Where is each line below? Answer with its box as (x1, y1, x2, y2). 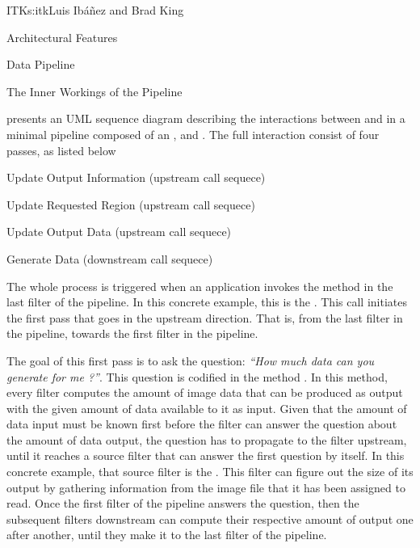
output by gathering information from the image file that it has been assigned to (6, 478, 405, 495)
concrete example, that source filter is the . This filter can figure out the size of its (6, 463, 414, 480)
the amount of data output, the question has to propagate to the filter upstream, (6, 431, 407, 448)
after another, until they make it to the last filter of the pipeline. (6, 526, 327, 543)
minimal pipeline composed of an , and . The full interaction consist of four (6, 125, 380, 142)
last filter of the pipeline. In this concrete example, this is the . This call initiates (6, 293, 407, 310)
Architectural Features (6, 28, 118, 45)
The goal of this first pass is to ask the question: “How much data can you (6, 352, 375, 369)
